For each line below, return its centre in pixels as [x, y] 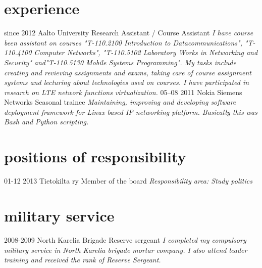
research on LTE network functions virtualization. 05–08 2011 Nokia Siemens [123, 92]
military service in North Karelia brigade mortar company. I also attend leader [126, 250]
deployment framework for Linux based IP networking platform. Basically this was [131, 111]
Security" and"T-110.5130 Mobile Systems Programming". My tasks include [120, 62]
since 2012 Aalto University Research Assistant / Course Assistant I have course [129, 33]
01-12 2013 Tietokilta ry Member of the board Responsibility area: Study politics [128, 181]
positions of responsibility [95, 157]
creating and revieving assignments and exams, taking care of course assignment [128, 72]
